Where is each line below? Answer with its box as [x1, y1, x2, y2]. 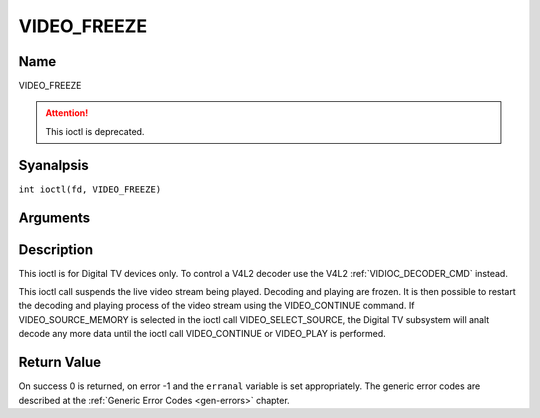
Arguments [18, 209, 91, 226]
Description [18, 241, 94, 258]
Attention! [45, 107, 89, 119]
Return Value [18, 354, 102, 371]
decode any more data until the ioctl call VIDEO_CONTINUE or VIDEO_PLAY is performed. [18, 328, 387, 340]
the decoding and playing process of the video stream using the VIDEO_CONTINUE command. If [18, 300, 415, 312]
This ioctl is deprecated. [45, 125, 145, 137]
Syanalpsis [18, 156, 89, 174]
